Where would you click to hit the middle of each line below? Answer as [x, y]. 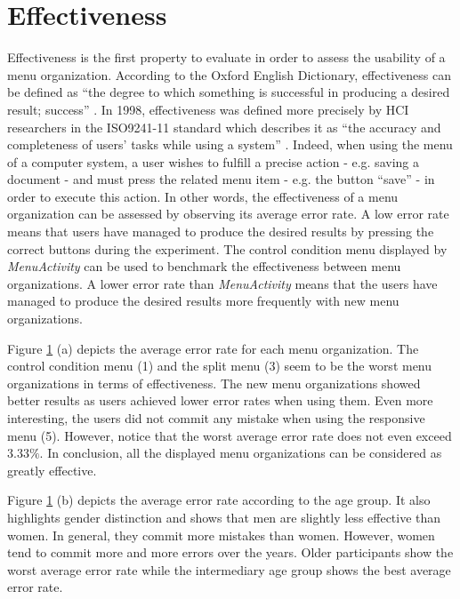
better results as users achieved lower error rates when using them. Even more [220, 400]
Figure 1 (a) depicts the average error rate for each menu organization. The [213, 348]
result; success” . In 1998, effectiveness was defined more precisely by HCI [208, 109]
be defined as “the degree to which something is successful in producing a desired [229, 92]
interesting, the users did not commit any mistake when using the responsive [216, 418]
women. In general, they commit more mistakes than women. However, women [221, 535]
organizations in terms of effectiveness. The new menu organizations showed [214, 383]
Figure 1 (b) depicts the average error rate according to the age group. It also [219, 500]
